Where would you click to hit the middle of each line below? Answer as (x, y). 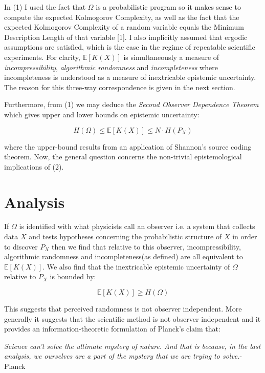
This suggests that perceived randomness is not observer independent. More (123, 308)
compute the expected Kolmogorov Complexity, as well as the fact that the (122, 17)
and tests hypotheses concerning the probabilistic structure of (125, 236)
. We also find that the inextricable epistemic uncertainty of (136, 266)
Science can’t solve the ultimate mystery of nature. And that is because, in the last (132, 346)
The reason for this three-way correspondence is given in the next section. (120, 87)
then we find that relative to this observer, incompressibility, (146, 246)
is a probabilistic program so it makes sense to (168, 7)
